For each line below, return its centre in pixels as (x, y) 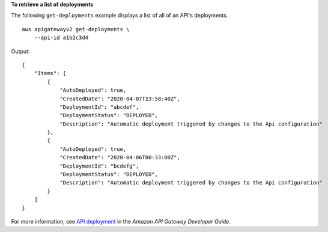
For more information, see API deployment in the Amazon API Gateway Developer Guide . (121, 221)
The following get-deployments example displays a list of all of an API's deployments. (120, 16)
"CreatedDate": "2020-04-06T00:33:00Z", (120, 157)
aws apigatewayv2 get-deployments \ (76, 29)
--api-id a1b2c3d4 (61, 38)
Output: (20, 51)
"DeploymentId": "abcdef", (99, 107)
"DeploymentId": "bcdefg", (99, 166)
